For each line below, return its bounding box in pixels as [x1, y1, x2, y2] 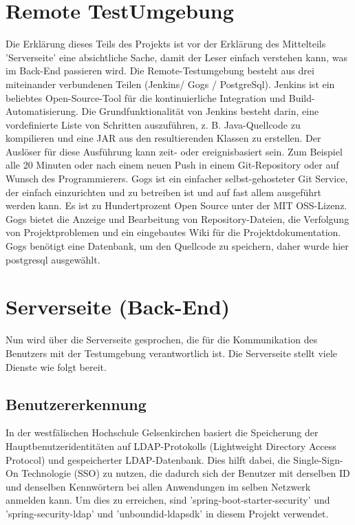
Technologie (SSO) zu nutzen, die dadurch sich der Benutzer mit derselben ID [21, 466, 350, 480]
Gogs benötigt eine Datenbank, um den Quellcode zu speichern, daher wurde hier [6, 239, 349, 253]
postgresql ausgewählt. [6, 252, 100, 266]
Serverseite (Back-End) [6, 292, 230, 321]
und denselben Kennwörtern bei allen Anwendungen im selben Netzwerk [6, 479, 311, 493]
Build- [288, 90, 315, 105]
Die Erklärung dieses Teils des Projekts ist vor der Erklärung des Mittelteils [6, 36, 326, 51]
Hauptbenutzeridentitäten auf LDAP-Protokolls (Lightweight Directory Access [6, 438, 336, 453]
